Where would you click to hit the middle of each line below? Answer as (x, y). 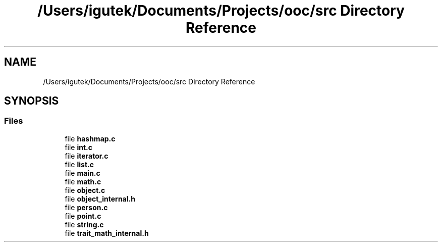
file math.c (83, 181)
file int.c (79, 147)
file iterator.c (87, 156)
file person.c (86, 207)
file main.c (82, 173)
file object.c (85, 190)
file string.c (84, 224)
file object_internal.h (100, 199)
